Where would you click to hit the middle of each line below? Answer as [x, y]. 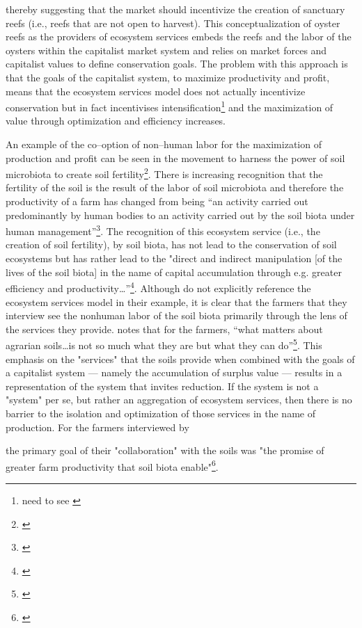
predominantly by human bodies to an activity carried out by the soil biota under [180, 215]
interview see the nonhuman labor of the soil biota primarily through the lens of [176, 315]
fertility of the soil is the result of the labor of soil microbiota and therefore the [175, 187]
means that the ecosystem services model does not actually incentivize [156, 91]
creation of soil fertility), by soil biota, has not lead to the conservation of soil [171, 244]
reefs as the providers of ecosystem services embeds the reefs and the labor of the [179, 37]
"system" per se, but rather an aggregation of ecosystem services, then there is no [179, 400]
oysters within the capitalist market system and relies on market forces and [166, 50]
